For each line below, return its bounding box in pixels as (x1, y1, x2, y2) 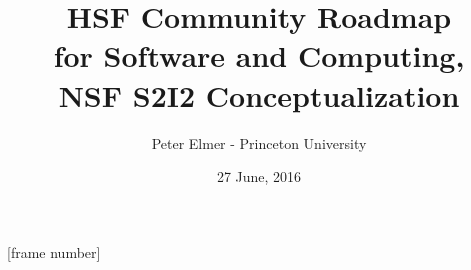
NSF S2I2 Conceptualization (58, 74, 460, 115)
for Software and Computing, (53, 35, 465, 76)
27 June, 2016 (216, 166, 302, 187)
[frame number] (7, 241, 101, 262)
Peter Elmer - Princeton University (151, 132, 367, 153)
